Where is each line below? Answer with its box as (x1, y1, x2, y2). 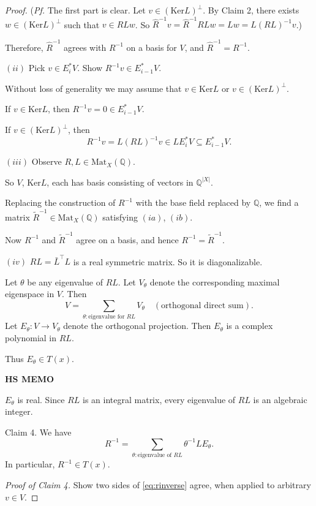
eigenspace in (5, 287, 55, 300)
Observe (31, 155, 62, 168)
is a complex (226, 319, 273, 332)
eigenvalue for (88, 314, 125, 320)
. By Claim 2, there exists (203, 4, 299, 16)
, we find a (259, 196, 299, 209)
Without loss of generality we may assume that (5, 81, 182, 94)
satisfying (102, 210, 138, 223)
